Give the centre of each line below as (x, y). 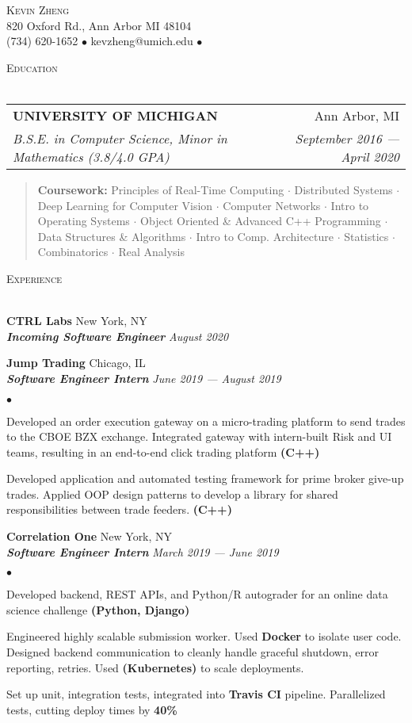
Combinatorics (73, 252)
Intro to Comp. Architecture (265, 236)
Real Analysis (151, 252)
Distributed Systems (343, 189)
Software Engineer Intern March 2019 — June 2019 (143, 551)
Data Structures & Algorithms (112, 236)
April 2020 (370, 156)
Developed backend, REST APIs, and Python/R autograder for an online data (197, 594)
